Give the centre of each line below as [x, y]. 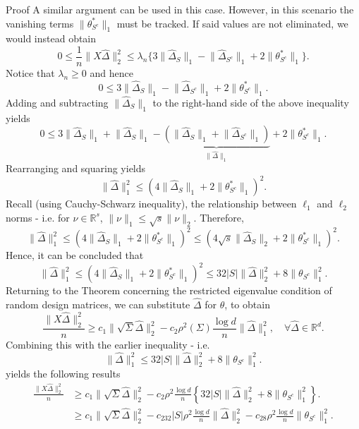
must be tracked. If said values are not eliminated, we [232, 23]
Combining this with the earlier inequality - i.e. [108, 344]
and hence [111, 73]
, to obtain [247, 304]
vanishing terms [40, 23]
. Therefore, [219, 217]
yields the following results [63, 374]
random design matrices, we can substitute [98, 304]
